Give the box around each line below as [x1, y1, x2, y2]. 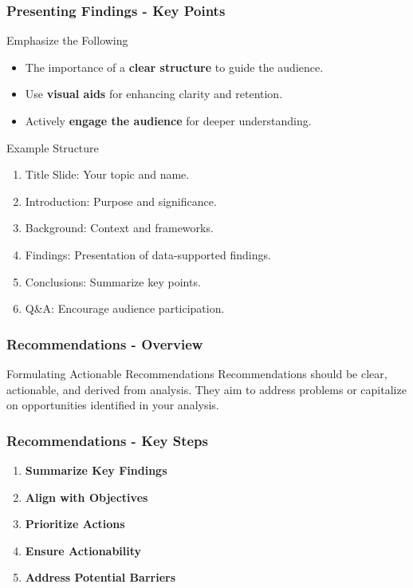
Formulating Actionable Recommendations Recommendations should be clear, [6, 365, 387, 381]
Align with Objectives [25, 488, 148, 505]
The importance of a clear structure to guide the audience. [25, 58, 324, 75]
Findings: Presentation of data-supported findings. [25, 246, 271, 262]
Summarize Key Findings [25, 461, 167, 478]
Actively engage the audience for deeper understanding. [25, 112, 312, 128]
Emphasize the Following [6, 32, 128, 49]
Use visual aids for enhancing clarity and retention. [25, 85, 283, 102]
